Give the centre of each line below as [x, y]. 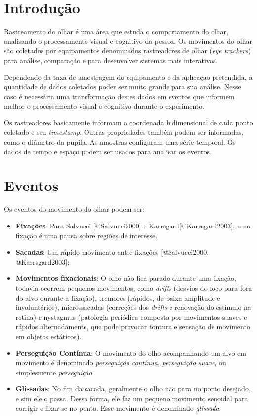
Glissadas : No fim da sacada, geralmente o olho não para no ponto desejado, [133, 389]
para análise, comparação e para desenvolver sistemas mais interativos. [111, 60]
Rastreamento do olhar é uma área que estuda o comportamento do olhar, [116, 31]
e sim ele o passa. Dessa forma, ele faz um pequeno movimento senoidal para [132, 398]
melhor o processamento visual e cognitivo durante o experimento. [104, 106]
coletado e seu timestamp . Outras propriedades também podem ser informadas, [124, 132]
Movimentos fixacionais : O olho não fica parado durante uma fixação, [126, 278]
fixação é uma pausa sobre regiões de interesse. [86, 235]
